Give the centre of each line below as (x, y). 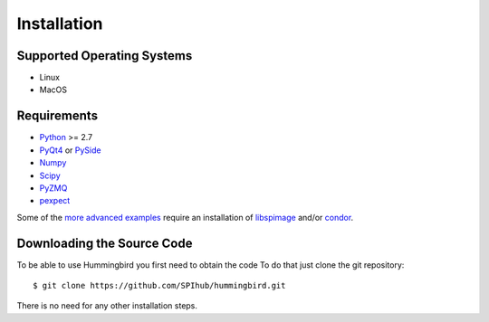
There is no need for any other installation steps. (107, 306)
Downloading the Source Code (105, 243)
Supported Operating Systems (105, 56)
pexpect (55, 201)
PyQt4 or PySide (70, 150)
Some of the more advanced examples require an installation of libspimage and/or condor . (185, 217)
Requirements (58, 116)
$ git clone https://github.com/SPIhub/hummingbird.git (159, 285)
